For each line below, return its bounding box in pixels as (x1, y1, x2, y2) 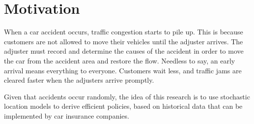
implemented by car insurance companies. (4, 110, 129, 121)
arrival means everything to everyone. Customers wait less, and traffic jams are (4, 65, 242, 75)
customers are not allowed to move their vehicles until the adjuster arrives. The (4, 36, 243, 46)
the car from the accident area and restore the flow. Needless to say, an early (4, 55, 235, 65)
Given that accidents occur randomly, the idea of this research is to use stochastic (4, 91, 250, 101)
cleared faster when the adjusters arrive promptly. (4, 75, 154, 85)
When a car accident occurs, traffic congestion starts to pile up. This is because (4, 27, 243, 37)
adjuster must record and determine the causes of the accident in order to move (4, 46, 244, 56)
